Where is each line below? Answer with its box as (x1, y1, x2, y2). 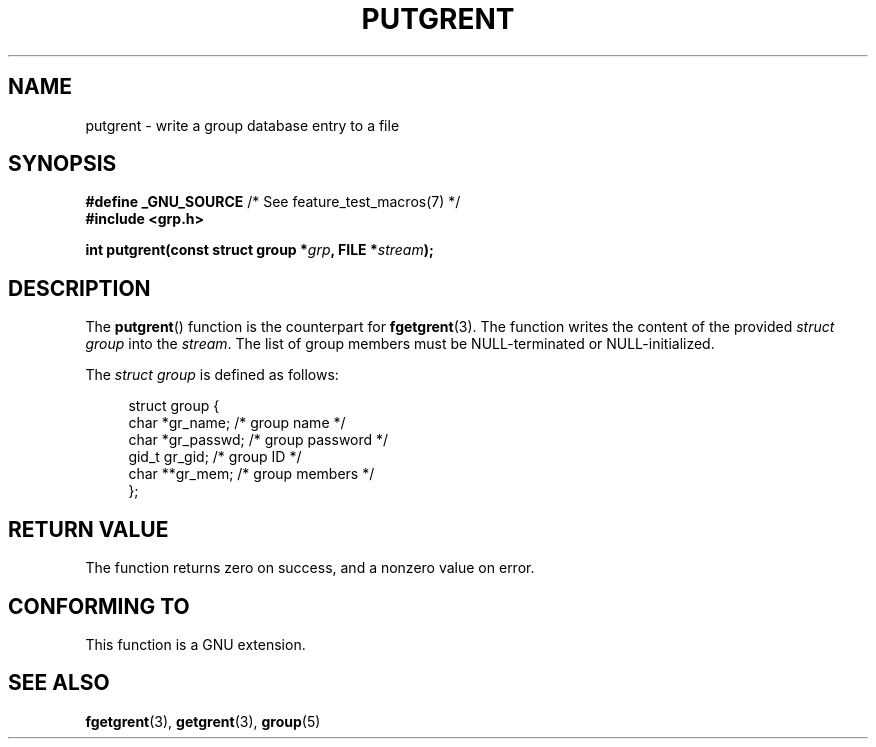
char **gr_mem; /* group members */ (128, 465, 375, 483)
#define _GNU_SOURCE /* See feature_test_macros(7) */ (85, 193, 461, 211)
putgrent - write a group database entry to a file (85, 116, 400, 134)
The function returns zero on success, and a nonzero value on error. (85, 559, 535, 577)
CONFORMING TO (8, 593, 190, 619)
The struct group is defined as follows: (85, 366, 339, 384)
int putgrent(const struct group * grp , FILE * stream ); (85, 241, 434, 259)
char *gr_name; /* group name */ (128, 414, 346, 432)
